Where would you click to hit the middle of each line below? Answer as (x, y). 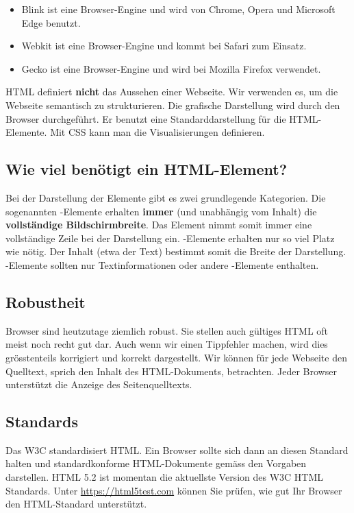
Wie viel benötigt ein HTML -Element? (147, 169)
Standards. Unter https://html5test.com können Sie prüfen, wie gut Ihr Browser (174, 490)
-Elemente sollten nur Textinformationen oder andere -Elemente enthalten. (162, 264)
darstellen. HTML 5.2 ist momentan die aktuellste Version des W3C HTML (165, 477)
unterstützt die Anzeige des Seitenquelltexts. (99, 384)
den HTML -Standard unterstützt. (76, 504)
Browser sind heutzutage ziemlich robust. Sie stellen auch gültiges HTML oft (167, 330)
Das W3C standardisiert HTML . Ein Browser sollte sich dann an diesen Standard (177, 450)
